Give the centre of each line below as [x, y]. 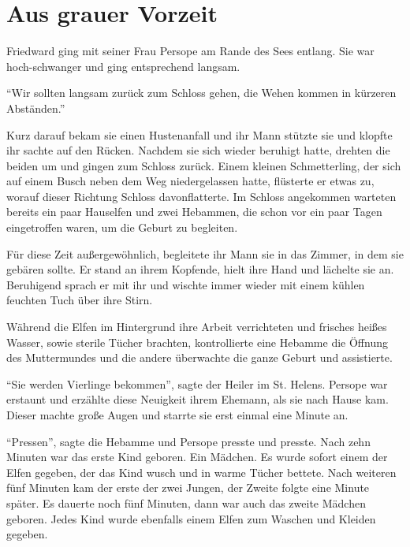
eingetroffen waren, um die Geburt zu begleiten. [122, 227]
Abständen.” [36, 108]
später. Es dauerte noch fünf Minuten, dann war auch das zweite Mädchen [186, 502]
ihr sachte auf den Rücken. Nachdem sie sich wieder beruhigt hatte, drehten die [198, 150]
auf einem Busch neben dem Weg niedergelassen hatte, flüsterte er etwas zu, [190, 181]
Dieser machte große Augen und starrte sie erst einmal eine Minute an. [177, 415]
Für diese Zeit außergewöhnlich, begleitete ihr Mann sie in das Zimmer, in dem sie [205, 253]
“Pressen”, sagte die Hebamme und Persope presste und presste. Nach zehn [188, 441]
